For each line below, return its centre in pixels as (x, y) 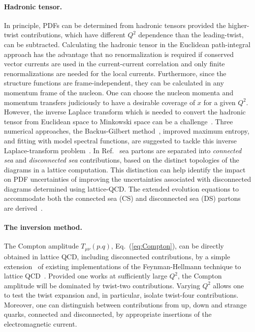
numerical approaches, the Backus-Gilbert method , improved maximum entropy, (127, 131)
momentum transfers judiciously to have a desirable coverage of (100, 102)
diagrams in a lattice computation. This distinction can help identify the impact (125, 169)
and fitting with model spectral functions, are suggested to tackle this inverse (120, 140)
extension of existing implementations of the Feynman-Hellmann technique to (123, 266)
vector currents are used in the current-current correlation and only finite (114, 64)
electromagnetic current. (41, 324)
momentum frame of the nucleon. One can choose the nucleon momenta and (119, 92)
